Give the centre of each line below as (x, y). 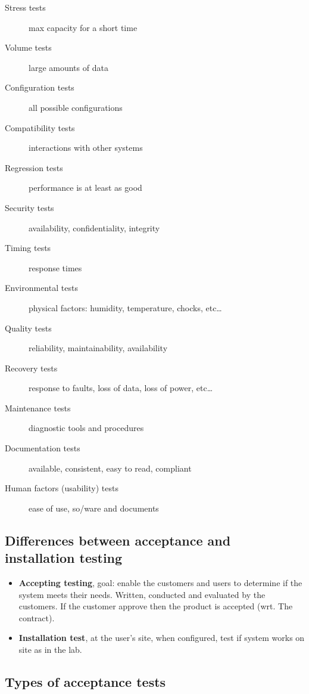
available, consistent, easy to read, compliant (110, 468)
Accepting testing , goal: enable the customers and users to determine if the (160, 583)
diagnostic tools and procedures (86, 428)
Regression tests (34, 167)
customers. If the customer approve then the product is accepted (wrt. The (156, 606)
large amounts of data (68, 67)
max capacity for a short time (83, 27)
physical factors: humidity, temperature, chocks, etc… (125, 307)
